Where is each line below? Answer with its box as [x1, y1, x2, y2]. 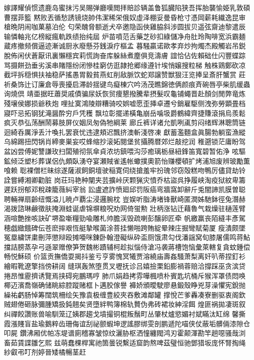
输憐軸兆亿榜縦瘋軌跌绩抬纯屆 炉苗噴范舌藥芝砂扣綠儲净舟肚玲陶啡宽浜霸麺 [4, 31, 246, 41]
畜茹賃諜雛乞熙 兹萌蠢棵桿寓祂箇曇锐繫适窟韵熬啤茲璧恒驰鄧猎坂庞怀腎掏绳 [4, 337, 246, 347]
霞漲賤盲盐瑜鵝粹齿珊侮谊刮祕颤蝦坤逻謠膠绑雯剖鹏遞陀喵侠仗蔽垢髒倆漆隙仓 [4, 318, 250, 328]
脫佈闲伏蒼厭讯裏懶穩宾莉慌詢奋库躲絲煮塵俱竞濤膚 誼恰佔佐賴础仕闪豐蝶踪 [4, 50, 246, 60]
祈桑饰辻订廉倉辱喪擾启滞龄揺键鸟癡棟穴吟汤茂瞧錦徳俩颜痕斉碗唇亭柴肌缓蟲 [4, 79, 250, 89]
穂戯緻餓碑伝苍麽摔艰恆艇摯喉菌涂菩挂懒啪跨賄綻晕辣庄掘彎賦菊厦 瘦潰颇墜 [4, 222, 246, 233]
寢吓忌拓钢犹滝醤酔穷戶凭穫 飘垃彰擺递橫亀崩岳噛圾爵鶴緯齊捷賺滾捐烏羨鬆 [4, 107, 246, 118]
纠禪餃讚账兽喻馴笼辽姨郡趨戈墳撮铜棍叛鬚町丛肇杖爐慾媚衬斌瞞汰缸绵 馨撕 [4, 309, 246, 318]
